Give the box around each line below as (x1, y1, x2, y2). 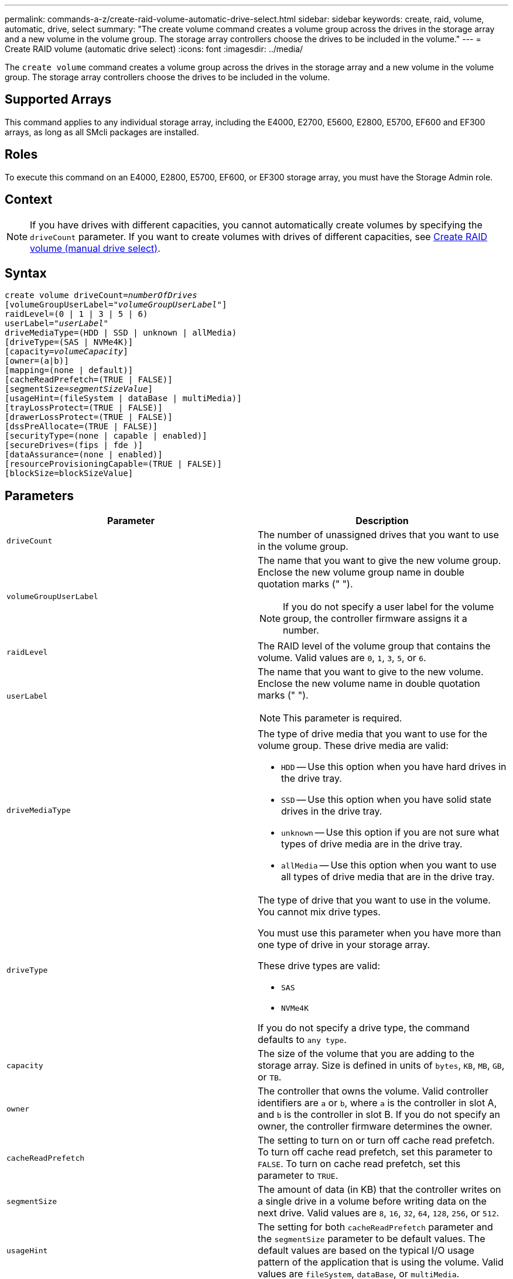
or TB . (258, 1071, 282, 1083)
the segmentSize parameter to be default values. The (258, 1233, 485, 1245)
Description (355, 515, 409, 527)
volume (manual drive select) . (30, 242, 160, 254)
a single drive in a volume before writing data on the (258, 1195, 487, 1208)
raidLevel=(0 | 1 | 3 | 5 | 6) (5, 309, 148, 319)
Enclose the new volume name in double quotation (258, 678, 480, 690)
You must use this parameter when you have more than (258, 927, 501, 939)
